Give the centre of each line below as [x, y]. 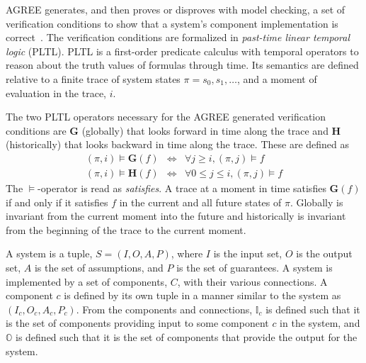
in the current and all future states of [200, 202]
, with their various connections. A [252, 281]
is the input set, [248, 253]
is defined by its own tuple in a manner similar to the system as [202, 295]
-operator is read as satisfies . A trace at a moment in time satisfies [182, 188]
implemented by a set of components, [87, 281]
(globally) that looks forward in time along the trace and [205, 130]
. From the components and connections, [164, 309]
